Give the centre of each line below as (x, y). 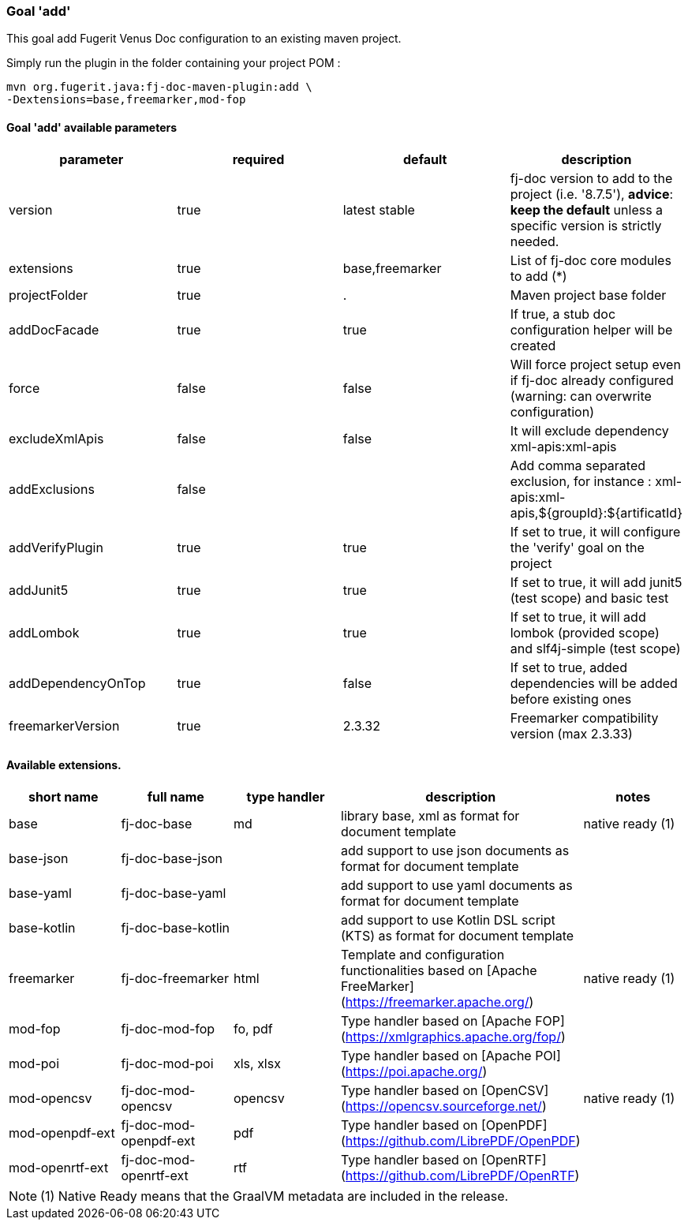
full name (176, 796)
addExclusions (52, 489)
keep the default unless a (587, 209)
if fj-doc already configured (592, 380)
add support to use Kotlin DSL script (448, 919)
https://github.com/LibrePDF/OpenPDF (460, 1140)
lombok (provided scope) (585, 632)
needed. (535, 241)
